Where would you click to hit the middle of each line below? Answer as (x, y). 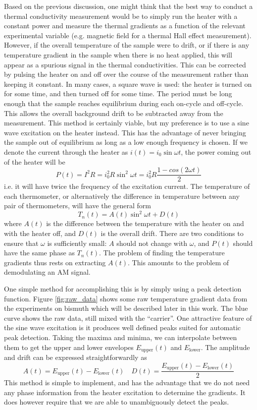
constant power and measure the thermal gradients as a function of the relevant (125, 26)
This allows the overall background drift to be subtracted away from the (114, 113)
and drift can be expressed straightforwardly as (76, 357)
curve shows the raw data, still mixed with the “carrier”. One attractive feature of (128, 318)
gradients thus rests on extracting (55, 262)
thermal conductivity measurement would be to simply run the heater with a (121, 16)
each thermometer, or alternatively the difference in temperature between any (122, 196)
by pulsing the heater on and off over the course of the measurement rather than (126, 74)
